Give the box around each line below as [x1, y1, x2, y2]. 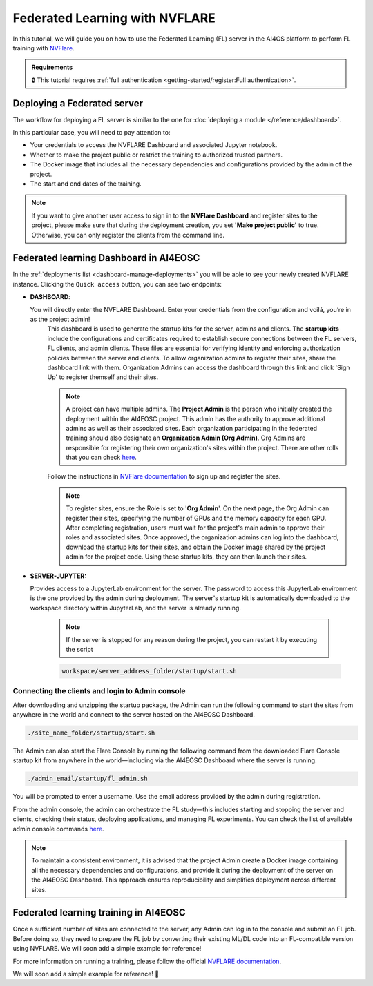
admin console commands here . [12, 824, 104, 833]
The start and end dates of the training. [30, 180, 142, 188]
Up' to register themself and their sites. [47, 373, 159, 381]
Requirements [31, 63, 73, 72]
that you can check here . [66, 453, 137, 462]
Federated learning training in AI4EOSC [12, 907, 186, 918]
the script [66, 645, 93, 653]
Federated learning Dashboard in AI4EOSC [12, 252, 200, 264]
